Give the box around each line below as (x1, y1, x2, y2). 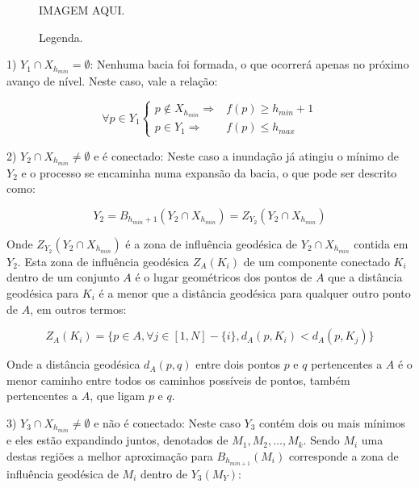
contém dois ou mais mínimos (259, 414, 406, 431)
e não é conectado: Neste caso (94, 414, 241, 431)
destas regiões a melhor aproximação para (6, 447, 213, 464)
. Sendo (303, 432, 340, 448)
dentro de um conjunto (6, 269, 119, 286)
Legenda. (39, 28, 83, 45)
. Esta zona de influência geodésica (17, 252, 190, 269)
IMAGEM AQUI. (39, 2, 125, 18)
